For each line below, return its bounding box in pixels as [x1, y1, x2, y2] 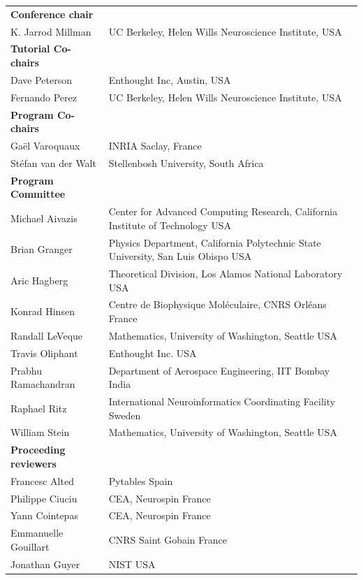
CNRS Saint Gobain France [108, 532, 228, 547]
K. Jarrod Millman [10, 24, 91, 38]
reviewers [10, 456, 57, 470]
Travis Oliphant [10, 345, 78, 360]
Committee [10, 187, 66, 201]
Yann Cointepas [10, 508, 78, 523]
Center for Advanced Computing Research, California [108, 204, 338, 219]
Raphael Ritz [10, 400, 67, 415]
